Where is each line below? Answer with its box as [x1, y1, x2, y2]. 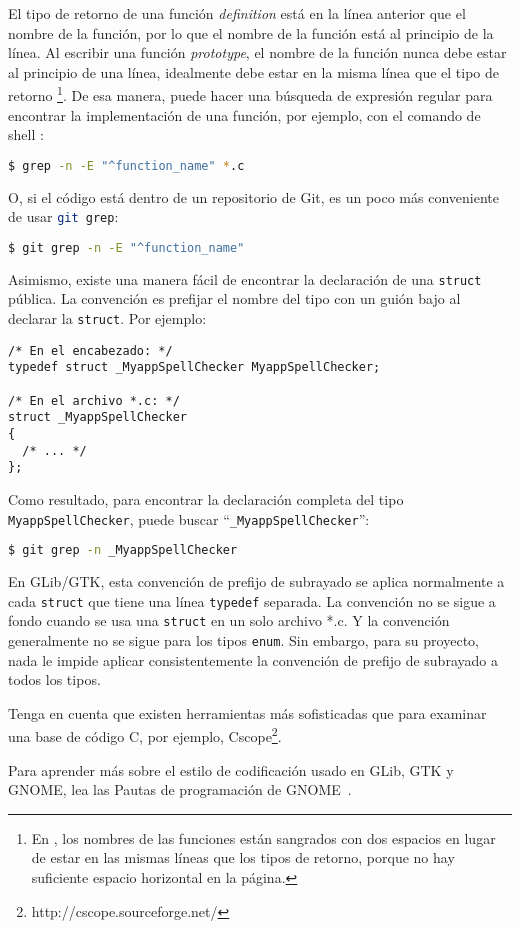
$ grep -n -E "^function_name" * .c [8, 158, 245, 173]
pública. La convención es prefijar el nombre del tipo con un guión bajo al [8, 288, 461, 309]
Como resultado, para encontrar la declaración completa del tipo [8, 488, 404, 509]
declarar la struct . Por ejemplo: [8, 308, 207, 329]
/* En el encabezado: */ [8, 343, 173, 358]
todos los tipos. [8, 669, 101, 690]
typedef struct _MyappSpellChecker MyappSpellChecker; [8, 360, 381, 375]
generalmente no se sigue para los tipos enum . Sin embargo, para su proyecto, [8, 630, 479, 650]
